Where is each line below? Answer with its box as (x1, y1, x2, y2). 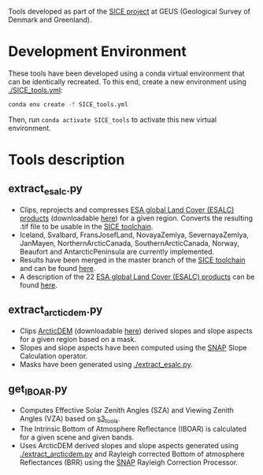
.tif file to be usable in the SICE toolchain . (19, 222, 154, 231)
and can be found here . (19, 264, 96, 273)
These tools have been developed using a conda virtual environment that (8, 69, 246, 78)
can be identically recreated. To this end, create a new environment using (8, 76, 246, 86)
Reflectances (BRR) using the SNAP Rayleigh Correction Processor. (19, 457, 239, 467)
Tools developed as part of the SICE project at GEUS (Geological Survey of (8, 7, 250, 16)
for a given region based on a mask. (19, 335, 136, 343)
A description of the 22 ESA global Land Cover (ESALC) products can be (19, 272, 255, 281)
